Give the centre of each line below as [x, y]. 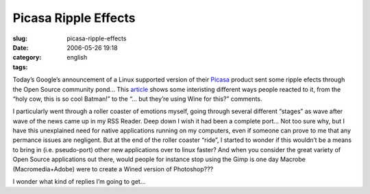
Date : [21, 47]
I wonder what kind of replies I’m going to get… [79, 182]
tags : [20, 67]
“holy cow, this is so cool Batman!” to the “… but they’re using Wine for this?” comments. [138, 99]
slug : [20, 38]
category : [27, 58]
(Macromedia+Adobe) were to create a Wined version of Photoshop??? [113, 169]
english [77, 58]
